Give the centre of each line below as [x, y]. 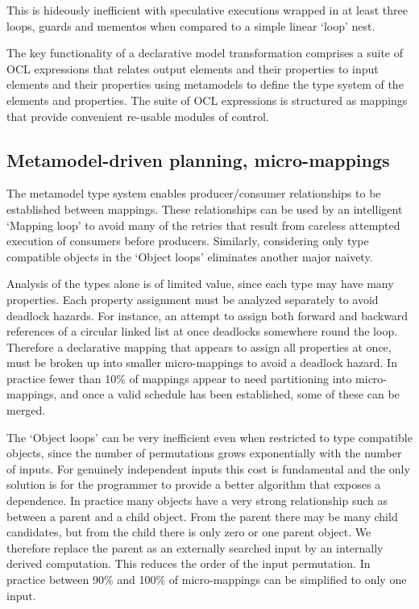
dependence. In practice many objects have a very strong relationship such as [197, 501]
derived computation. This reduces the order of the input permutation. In [189, 563]
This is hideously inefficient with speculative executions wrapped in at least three [207, 10]
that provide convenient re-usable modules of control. [138, 116]
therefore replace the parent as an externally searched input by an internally [195, 547]
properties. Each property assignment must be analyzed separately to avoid [193, 299]
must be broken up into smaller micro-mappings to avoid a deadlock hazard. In [202, 363]
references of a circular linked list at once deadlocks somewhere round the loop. [202, 331]
